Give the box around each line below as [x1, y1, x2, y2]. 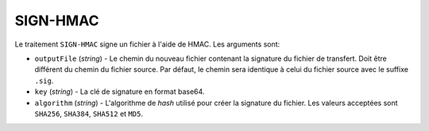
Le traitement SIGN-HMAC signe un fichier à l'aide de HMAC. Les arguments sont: [14, 39, 280, 49]
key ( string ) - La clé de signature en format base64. [34, 87, 205, 96]
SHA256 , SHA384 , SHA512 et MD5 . [34, 109, 143, 118]
